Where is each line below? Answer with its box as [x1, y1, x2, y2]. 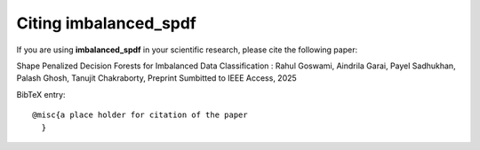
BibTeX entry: [16, 89, 66, 99]
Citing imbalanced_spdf [16, 13, 197, 33]
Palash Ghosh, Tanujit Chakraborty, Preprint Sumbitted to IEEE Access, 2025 [16, 73, 297, 83]
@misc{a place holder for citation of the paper [32, 110, 248, 120]
